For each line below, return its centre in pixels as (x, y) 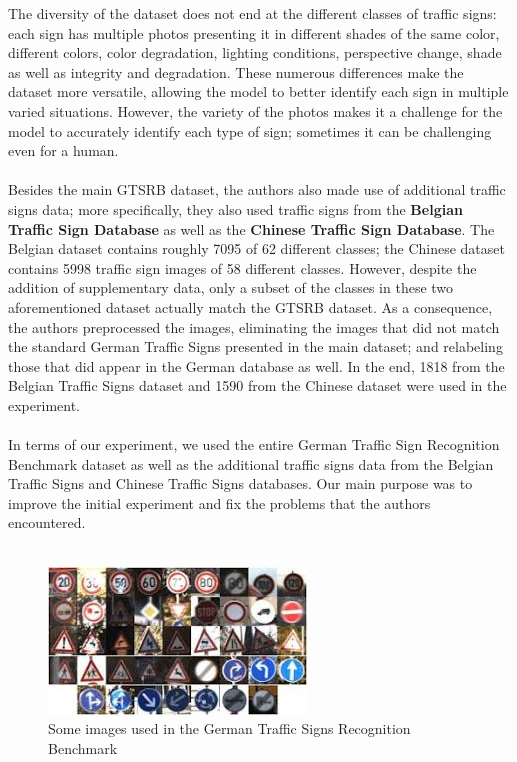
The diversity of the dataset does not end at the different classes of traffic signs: (252, 13)
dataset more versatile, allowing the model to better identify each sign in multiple (258, 91)
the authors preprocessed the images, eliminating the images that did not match (254, 326)
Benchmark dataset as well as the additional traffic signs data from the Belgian (251, 463)
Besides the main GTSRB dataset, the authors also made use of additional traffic (257, 189)
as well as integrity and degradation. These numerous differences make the (236, 71)
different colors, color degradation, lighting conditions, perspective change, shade (255, 52)
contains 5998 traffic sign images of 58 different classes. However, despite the (242, 267)
